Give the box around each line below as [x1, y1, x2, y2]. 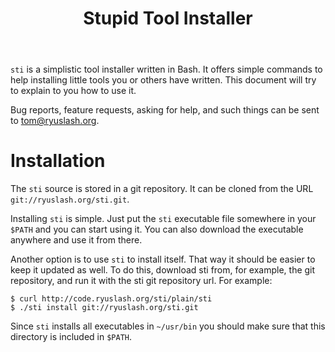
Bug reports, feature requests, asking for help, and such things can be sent [10, 104, 320, 116]
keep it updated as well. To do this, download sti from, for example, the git [10, 264, 316, 276]
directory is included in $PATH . [10, 331, 133, 343]
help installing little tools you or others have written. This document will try [10, 74, 317, 86]
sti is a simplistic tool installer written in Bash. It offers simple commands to [10, 63, 323, 76]
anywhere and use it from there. [10, 234, 143, 246]
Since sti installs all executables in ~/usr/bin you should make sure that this [10, 320, 326, 332]
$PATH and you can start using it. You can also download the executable [10, 223, 304, 236]
